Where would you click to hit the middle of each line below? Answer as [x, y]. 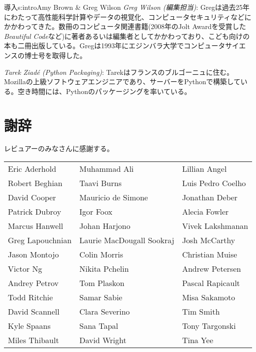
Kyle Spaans [29, 326]
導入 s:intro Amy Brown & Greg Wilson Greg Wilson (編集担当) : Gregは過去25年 [127, 7]
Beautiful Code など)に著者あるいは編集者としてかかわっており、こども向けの [127, 36]
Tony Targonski [209, 326]
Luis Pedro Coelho [214, 183]
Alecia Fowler [205, 212]
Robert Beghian [35, 183]
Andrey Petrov [33, 283]
